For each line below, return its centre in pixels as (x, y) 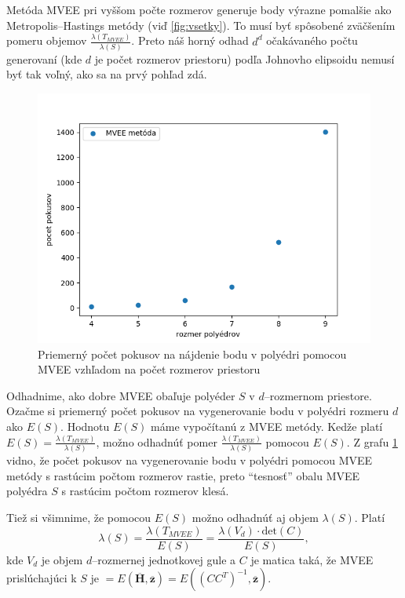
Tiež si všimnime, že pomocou (79, 517)
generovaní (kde (44, 58)
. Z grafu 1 (372, 441)
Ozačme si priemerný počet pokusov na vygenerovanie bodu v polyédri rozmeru (198, 411)
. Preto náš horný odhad (190, 40)
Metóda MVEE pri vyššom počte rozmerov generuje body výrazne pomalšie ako (199, 9)
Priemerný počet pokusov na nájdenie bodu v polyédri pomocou (192, 354)
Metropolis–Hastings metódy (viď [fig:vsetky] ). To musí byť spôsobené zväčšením (201, 25)
